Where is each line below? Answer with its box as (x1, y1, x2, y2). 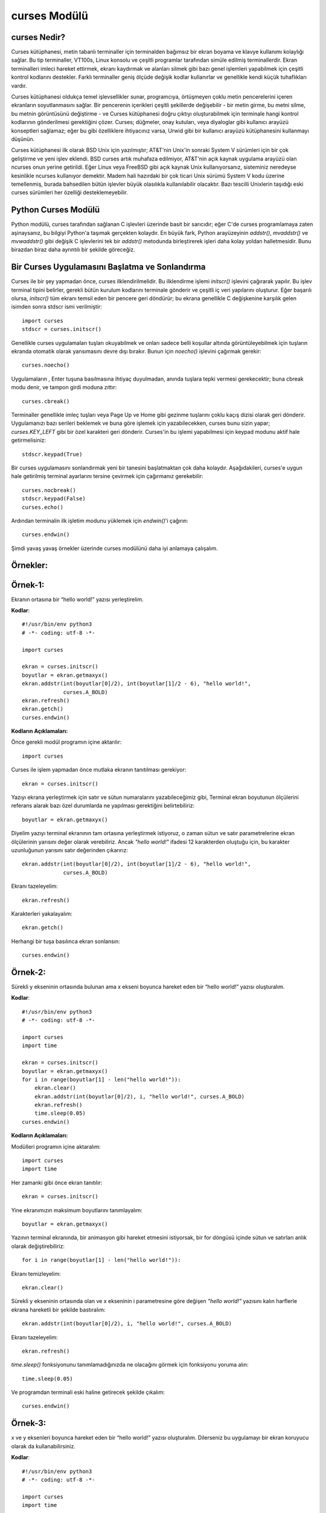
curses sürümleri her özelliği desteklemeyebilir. (11, 189, 128, 196)
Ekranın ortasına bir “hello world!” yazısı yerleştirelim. (11, 596, 144, 603)
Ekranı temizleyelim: (11, 1270, 61, 1277)
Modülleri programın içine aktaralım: (11, 1143, 101, 1150)
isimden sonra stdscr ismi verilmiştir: (11, 303, 103, 310)
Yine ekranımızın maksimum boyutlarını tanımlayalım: (11, 1206, 143, 1213)
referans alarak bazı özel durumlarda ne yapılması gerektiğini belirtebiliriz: (11, 802, 195, 809)
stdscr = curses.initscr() (22, 326, 102, 333)
